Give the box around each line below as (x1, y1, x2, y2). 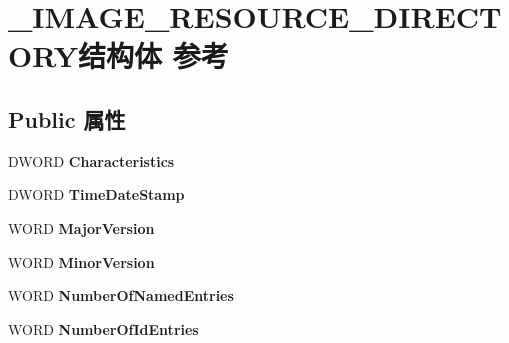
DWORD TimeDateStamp (8, 184, 185, 205)
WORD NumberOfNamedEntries (8, 285, 234, 306)
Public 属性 (8, 103, 126, 134)
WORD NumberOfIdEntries (8, 318, 199, 339)
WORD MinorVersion (8, 251, 155, 272)
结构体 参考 (78, 35, 229, 76)
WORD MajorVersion (8, 217, 155, 238)
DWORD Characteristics (8, 150, 175, 171)
